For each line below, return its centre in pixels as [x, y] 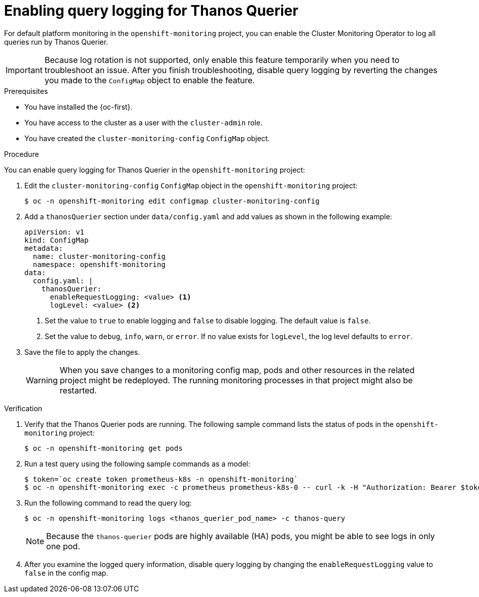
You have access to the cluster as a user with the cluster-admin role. [144, 122]
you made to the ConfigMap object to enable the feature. [150, 80]
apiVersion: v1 [55, 232]
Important [24, 70]
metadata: [44, 248]
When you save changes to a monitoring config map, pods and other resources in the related [237, 370]
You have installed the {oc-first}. [79, 107]
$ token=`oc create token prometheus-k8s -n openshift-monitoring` [161, 479]
